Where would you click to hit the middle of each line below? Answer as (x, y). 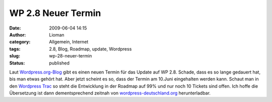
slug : (15, 56)
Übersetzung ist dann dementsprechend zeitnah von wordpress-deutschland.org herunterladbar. (110, 93)
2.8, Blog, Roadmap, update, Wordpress (90, 49)
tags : (15, 49)
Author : (18, 34)
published (59, 63)
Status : (17, 63)
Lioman (57, 34)
